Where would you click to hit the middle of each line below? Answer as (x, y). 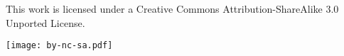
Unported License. (45, 22)
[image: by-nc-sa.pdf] (59, 46)
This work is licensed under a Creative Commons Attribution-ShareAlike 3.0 (172, 9)
